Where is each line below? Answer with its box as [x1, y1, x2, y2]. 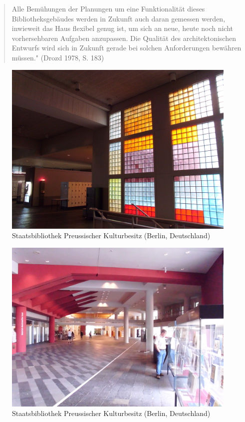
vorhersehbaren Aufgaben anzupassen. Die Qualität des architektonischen [11, 32, 236, 43]
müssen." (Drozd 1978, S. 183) [11, 52, 104, 62]
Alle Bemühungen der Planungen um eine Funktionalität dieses [11, 3, 205, 13]
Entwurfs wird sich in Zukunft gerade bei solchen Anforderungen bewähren [11, 42, 242, 53]
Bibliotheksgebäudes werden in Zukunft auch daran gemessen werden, [11, 13, 226, 23]
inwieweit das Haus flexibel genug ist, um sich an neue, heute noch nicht [11, 23, 234, 33]
